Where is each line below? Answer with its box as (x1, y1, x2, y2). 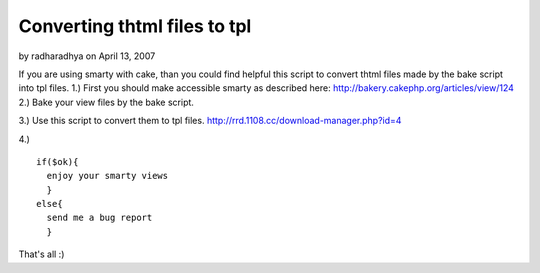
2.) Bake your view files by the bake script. (18, 96, 195, 108)
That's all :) (18, 248, 65, 260)
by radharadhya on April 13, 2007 (18, 50, 156, 62)
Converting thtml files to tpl (18, 15, 252, 37)
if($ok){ (36, 156, 79, 167)
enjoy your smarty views (46, 170, 169, 182)
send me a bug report (46, 212, 153, 224)
